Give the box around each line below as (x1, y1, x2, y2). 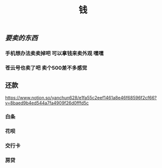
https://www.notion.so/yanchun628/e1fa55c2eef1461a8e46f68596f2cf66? (5, 94, 157, 100)
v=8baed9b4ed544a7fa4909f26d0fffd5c (5, 100, 89, 106)
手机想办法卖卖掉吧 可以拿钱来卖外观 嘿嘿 (5, 50, 104, 57)
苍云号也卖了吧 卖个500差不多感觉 (5, 65, 87, 72)
